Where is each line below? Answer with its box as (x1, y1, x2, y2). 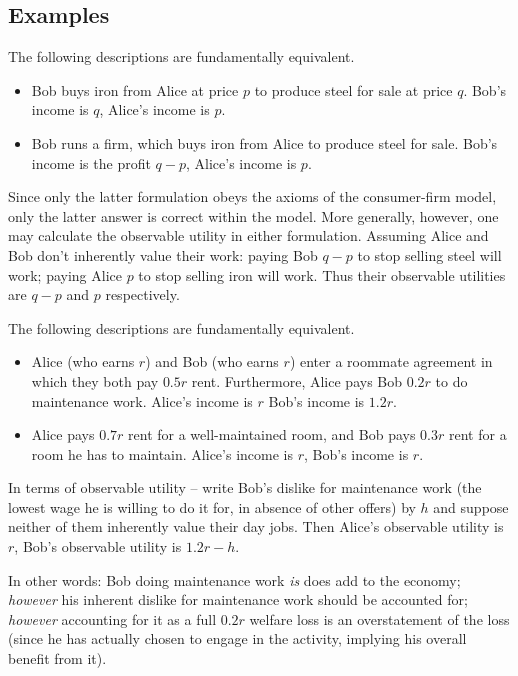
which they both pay (31, 370, 159, 391)
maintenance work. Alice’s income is (31, 390, 253, 411)
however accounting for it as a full (8, 608, 217, 629)
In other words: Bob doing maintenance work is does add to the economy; (8, 569, 461, 590)
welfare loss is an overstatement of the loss (249, 608, 510, 629)
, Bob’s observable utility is (14, 536, 182, 557)
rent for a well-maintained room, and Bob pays (128, 424, 416, 445)
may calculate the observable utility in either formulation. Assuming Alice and (8, 225, 489, 246)
